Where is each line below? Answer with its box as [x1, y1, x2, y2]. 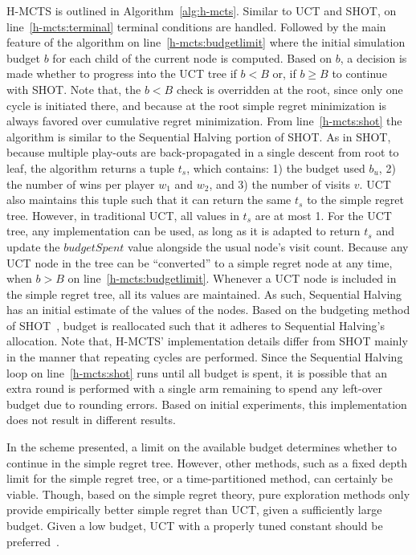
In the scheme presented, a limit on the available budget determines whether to [6, 439, 398, 455]
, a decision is [340, 49, 407, 66]
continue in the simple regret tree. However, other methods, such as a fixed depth [6, 454, 408, 471]
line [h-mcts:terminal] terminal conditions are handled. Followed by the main [6, 18, 386, 35]
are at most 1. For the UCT [255, 206, 392, 223]
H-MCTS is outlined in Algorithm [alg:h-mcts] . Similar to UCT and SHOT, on [6, 2, 397, 18]
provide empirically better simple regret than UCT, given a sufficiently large [6, 501, 382, 518]
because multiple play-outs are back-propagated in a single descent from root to [6, 144, 399, 161]
